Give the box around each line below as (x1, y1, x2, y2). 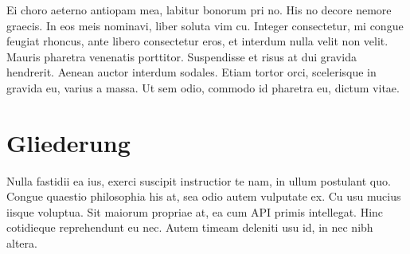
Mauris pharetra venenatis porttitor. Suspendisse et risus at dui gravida (6, 48, 357, 64)
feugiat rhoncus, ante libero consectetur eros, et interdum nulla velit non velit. (6, 33, 389, 49)
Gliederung (6, 126, 131, 158)
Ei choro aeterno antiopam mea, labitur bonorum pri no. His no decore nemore (6, 2, 392, 18)
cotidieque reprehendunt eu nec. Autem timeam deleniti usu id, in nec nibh (6, 219, 373, 236)
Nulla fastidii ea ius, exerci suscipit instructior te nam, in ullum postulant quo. (6, 172, 391, 189)
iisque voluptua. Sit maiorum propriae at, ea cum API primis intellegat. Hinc (6, 203, 384, 220)
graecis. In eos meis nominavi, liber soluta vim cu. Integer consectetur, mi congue (6, 17, 404, 33)
